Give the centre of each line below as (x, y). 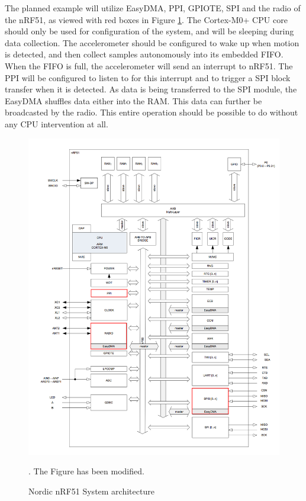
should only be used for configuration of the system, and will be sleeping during (149, 31)
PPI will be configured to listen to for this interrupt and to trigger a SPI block (148, 77)
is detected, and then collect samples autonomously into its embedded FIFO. (144, 54)
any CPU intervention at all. (57, 123)
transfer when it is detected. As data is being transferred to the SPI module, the (151, 89)
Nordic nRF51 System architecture (91, 491)
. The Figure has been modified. (86, 471)
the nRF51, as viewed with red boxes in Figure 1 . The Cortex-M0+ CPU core (146, 19)
